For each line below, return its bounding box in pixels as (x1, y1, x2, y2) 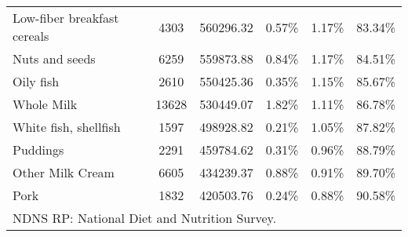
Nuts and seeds (13, 49, 96, 67)
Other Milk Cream (13, 163, 115, 181)
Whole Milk (13, 95, 78, 113)
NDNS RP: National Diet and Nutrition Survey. (13, 209, 277, 227)
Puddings (13, 140, 64, 159)
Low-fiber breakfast (13, 9, 119, 27)
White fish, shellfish (13, 118, 121, 136)
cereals (13, 27, 49, 45)
